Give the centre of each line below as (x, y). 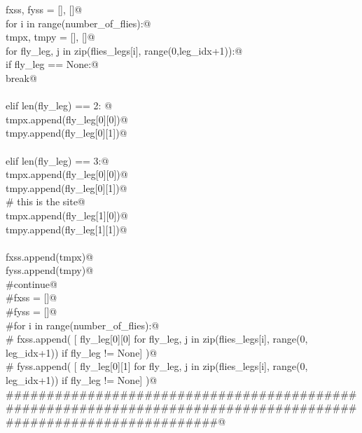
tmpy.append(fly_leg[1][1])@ (67, 229)
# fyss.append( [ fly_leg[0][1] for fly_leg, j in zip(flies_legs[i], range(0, (157, 366)
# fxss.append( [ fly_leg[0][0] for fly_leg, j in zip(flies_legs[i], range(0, (157, 339)
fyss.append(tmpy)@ (50, 270)
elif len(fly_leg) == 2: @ (59, 105)
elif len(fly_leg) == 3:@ (57, 160)
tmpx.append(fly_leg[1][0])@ (67, 215)
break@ (21, 77)
